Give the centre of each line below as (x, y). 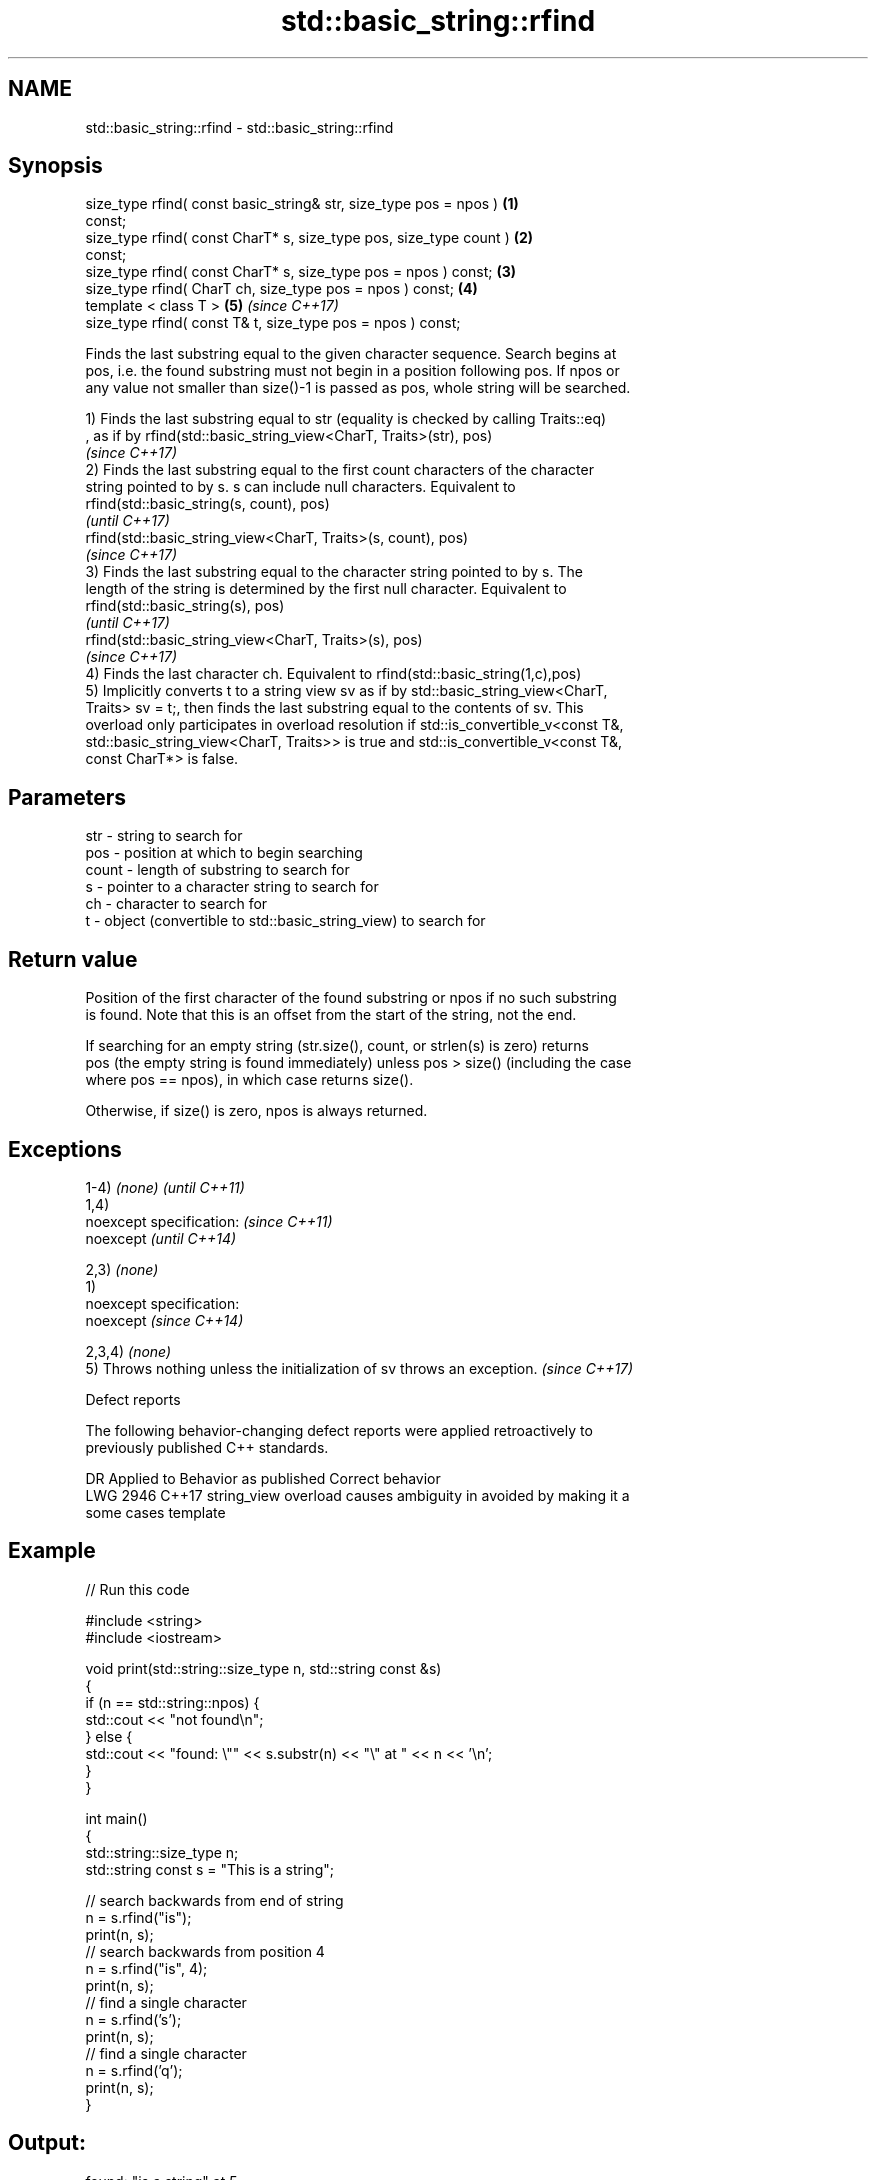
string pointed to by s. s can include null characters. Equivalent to (300, 487)
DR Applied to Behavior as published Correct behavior (263, 1478)
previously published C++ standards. (207, 1447)
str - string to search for (164, 836)
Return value (73, 959)
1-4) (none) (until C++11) (165, 1187)
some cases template (155, 1512)
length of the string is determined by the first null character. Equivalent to (326, 589)
